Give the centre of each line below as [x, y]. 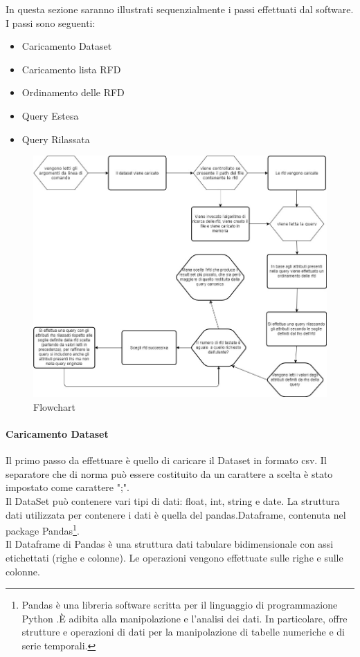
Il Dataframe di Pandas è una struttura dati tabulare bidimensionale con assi [170, 544]
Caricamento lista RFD [71, 69]
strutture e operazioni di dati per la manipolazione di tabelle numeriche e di [183, 632]
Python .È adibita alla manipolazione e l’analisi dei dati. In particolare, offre [184, 618]
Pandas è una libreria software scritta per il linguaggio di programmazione [180, 605]
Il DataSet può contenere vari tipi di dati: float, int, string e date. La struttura [173, 500]
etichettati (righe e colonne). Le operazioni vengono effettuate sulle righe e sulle [174, 557]
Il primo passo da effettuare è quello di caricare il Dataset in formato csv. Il [166, 460]
